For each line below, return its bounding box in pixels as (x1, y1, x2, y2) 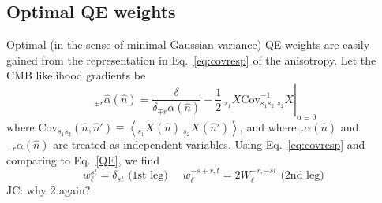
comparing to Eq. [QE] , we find (6, 151, 160, 168)
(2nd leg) (280, 170, 324, 182)
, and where (239, 118, 297, 135)
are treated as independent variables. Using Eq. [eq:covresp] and (53, 135, 365, 152)
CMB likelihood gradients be (6, 67, 146, 83)
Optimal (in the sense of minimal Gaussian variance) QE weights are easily (6, 36, 370, 53)
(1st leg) (128, 170, 168, 182)
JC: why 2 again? (6, 181, 91, 197)
